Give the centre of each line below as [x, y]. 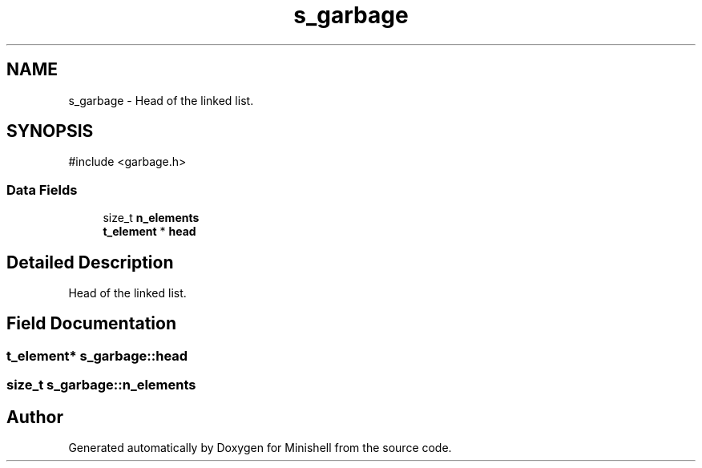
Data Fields [42, 190]
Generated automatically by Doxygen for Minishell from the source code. [260, 448]
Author [35, 417]
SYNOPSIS [50, 131]
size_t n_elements [151, 218]
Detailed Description [90, 262]
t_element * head [149, 232]
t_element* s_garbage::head [97, 355]
